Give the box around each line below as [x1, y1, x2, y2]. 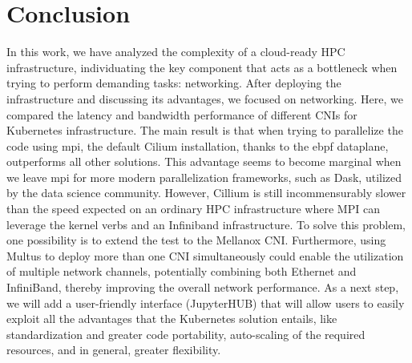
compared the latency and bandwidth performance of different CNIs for [6, 106, 357, 123]
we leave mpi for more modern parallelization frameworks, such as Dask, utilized [6, 168, 402, 185]
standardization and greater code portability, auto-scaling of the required [6, 325, 366, 342]
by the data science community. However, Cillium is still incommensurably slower [6, 184, 406, 201]
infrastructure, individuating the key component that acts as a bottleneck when [6, 58, 398, 75]
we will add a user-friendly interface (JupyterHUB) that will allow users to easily [6, 294, 405, 311]
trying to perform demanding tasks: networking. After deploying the [6, 75, 341, 91]
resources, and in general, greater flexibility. [6, 341, 221, 358]
